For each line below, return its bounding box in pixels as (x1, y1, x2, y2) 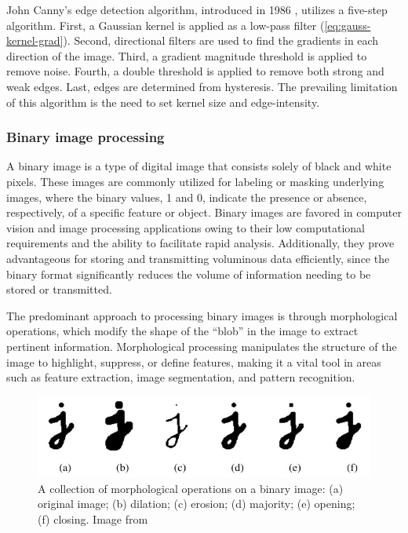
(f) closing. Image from (38, 510, 148, 527)
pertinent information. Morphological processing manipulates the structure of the (6, 338, 397, 354)
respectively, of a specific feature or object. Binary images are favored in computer (6, 204, 402, 221)
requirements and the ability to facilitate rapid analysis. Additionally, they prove (6, 235, 395, 251)
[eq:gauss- (324, 16, 371, 33)
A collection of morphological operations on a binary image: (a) (38, 480, 344, 496)
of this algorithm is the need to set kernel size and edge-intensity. (6, 93, 320, 110)
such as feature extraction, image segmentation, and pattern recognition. (6, 369, 355, 385)
